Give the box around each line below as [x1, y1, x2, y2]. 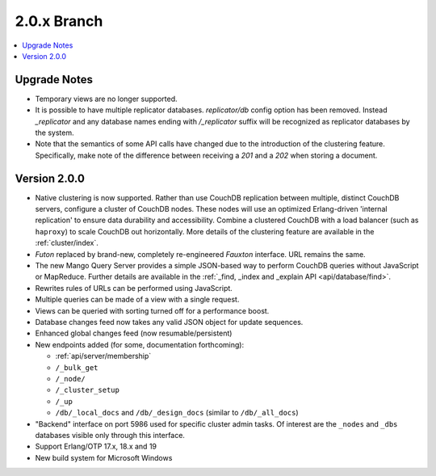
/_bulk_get [55, 363, 99, 372]
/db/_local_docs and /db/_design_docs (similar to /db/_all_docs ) [55, 408, 299, 418]
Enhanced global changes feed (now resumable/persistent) [35, 328, 233, 339]
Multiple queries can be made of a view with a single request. [35, 295, 240, 305]
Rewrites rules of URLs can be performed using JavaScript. [35, 283, 233, 293]
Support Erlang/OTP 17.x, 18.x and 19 [35, 441, 157, 452]
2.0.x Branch [15, 12, 103, 30]
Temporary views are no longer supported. [35, 94, 178, 103]
